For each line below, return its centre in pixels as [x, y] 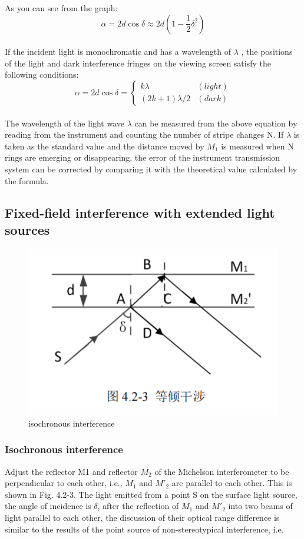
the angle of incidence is [48, 506]
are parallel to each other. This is [232, 483]
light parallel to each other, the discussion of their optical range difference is [142, 517]
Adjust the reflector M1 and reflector [71, 471]
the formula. [27, 180]
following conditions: [42, 74]
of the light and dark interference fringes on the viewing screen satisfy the [138, 63]
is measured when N [257, 146]
